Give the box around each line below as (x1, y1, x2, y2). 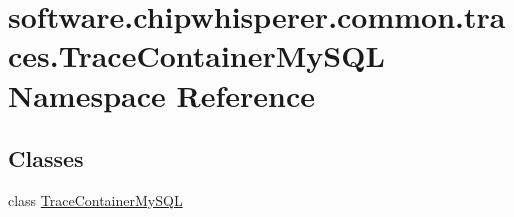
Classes (8, 143, 84, 174)
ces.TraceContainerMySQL (8, 35, 385, 76)
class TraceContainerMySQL (8, 189, 183, 210)
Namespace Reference (8, 74, 315, 115)
